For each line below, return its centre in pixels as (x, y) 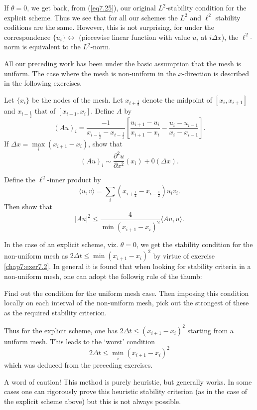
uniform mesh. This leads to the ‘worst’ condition (79, 341)
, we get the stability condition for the (195, 244)
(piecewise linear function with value (134, 37)
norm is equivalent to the (42, 47)
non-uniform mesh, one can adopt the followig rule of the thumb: (103, 276)
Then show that (28, 206)
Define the (20, 180)
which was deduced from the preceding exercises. (78, 365)
